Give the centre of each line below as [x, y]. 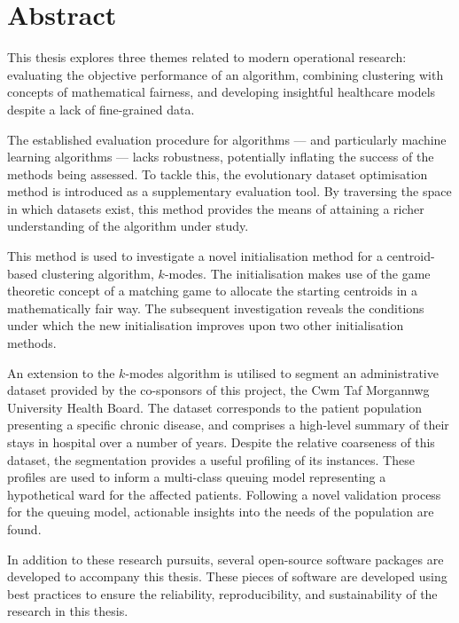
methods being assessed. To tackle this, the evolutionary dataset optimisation [218, 173]
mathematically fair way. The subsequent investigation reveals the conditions [216, 308]
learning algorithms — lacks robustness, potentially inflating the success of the [221, 157]
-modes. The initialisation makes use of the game [297, 273]
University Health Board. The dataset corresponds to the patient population [215, 407]
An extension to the [61, 372]
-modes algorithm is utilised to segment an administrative [282, 372]
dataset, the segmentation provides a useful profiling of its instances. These [211, 459]
